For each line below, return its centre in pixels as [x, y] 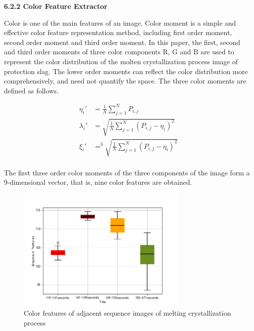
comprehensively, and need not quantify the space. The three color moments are [125, 81]
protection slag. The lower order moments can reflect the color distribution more [126, 71]
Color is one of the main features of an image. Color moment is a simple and [120, 22]
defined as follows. [31, 90]
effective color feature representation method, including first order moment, [118, 32]
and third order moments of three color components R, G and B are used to [119, 52]
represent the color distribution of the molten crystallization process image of [121, 61]
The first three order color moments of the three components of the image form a [127, 172]
